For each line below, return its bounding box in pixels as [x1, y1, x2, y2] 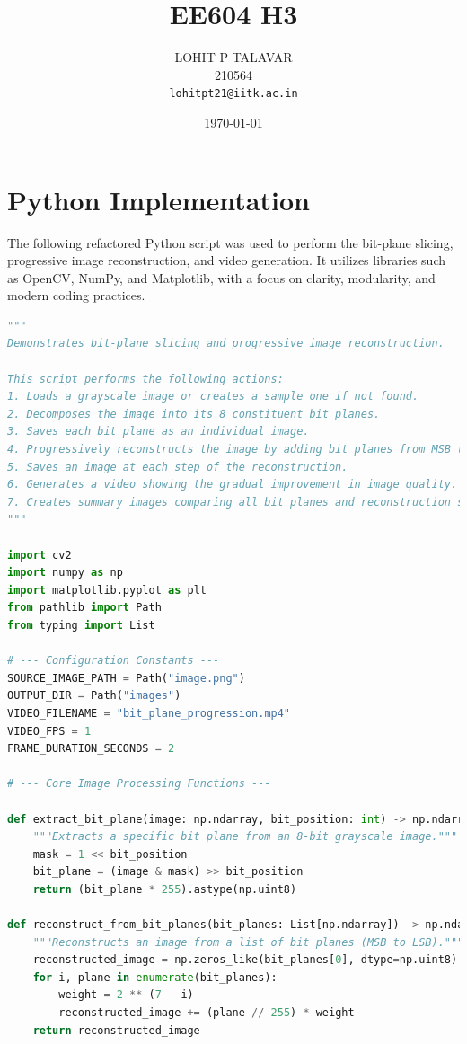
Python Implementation [7, 181, 310, 217]
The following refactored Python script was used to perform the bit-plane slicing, [7, 233, 454, 252]
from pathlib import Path [7, 601, 162, 615]
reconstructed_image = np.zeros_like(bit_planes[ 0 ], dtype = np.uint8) [32, 953, 458, 967]
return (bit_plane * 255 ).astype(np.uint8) [32, 882, 297, 896]
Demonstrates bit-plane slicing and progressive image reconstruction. [7, 337, 445, 350]
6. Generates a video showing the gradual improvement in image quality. [7, 478, 458, 491]
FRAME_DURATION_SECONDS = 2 [7, 742, 175, 756]
